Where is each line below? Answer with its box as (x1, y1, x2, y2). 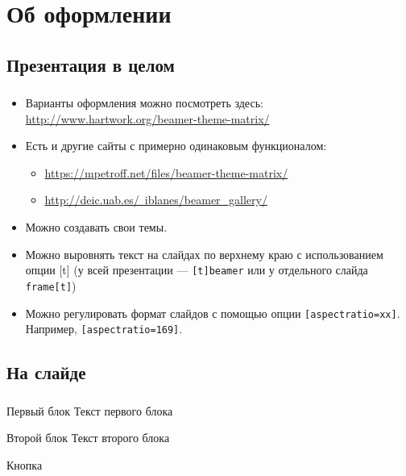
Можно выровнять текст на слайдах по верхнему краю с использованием (25, 245, 383, 262)
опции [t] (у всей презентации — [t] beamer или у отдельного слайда (25, 261, 368, 278)
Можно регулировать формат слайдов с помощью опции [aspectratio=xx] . (25, 304, 400, 321)
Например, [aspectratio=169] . (25, 320, 183, 337)
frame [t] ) (25, 277, 77, 294)
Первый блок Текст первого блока (6, 402, 173, 419)
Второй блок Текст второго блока (6, 429, 170, 446)
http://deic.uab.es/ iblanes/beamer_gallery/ (44, 191, 267, 208)
